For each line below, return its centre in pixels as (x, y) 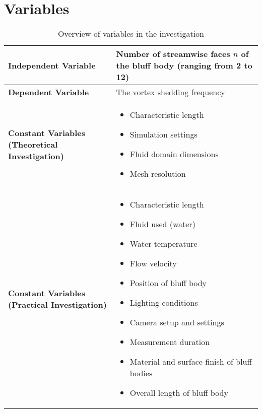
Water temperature (163, 244)
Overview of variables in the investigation (131, 34)
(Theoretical (33, 144)
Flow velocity (153, 263)
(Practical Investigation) (57, 304)
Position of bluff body (168, 283)
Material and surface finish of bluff (191, 362)
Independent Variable (52, 65)
